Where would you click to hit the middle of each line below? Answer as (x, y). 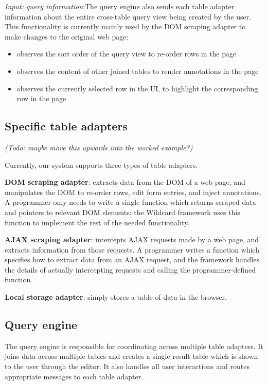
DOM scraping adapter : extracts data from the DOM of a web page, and (125, 182)
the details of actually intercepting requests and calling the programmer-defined (130, 269)
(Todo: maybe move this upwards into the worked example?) (99, 147)
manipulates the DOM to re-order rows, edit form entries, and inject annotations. (133, 192)
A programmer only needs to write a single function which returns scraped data (130, 202)
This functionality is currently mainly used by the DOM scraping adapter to (125, 26)
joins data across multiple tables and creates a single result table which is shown (131, 356)
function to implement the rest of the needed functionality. (97, 222)
